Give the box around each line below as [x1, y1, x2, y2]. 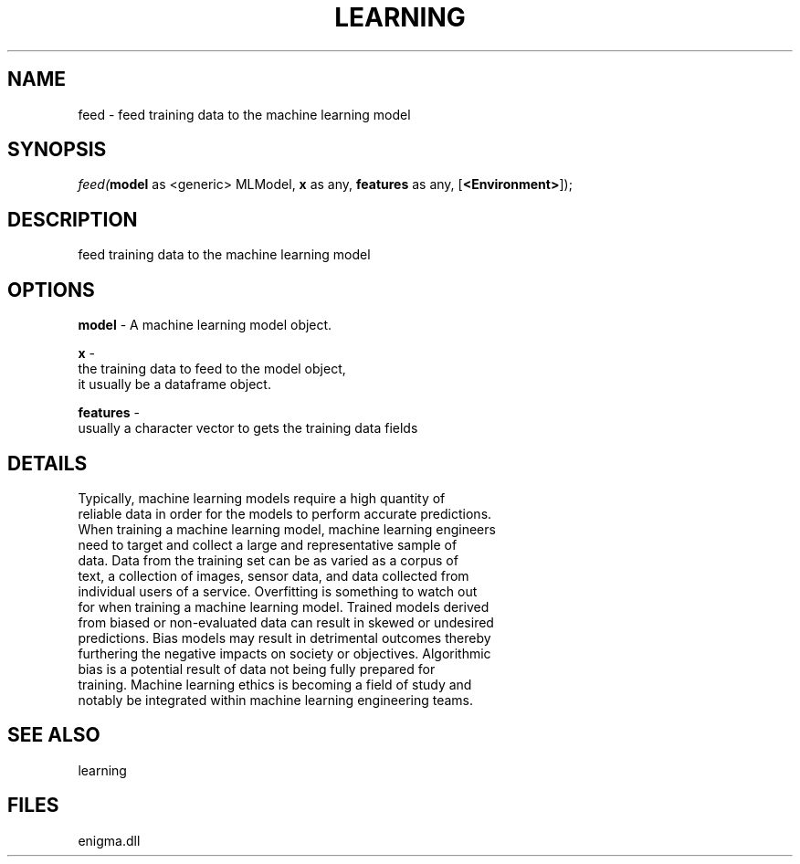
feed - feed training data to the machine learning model [78, 106, 411, 122]
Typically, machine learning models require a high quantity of [78, 490, 446, 506]
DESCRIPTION [7, 207, 138, 231]
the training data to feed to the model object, [78, 361, 346, 377]
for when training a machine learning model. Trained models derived [78, 598, 489, 615]
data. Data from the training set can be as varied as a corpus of [78, 552, 458, 568]
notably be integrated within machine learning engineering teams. [78, 691, 474, 708]
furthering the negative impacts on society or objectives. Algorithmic [78, 645, 491, 661]
